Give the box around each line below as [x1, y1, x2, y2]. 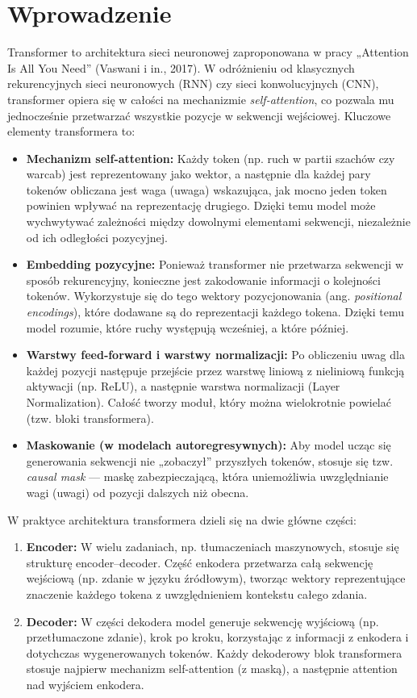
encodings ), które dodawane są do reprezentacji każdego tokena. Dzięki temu [26, 303, 405, 320]
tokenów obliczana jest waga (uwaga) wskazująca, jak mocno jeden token [26, 181, 387, 198]
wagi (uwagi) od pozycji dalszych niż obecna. [26, 483, 249, 500]
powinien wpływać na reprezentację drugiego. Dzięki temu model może [26, 197, 376, 214]
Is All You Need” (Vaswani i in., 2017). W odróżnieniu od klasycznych [7, 59, 355, 76]
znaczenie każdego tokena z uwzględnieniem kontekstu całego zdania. [26, 585, 368, 602]
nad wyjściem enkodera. [26, 675, 144, 692]
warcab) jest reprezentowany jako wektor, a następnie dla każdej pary [26, 165, 371, 182]
